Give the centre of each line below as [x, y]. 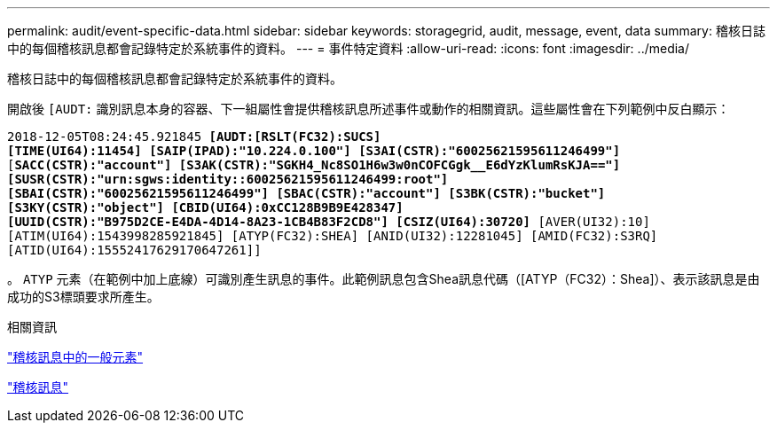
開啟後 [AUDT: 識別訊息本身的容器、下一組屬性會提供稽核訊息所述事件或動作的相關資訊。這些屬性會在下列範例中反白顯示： [369, 109]
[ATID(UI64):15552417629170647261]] [134, 250]
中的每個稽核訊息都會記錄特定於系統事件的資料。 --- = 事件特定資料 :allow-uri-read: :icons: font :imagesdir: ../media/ [349, 48]
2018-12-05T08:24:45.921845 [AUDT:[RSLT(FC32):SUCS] [194, 137]
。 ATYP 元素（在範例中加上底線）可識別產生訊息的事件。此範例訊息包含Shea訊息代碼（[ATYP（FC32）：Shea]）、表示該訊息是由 [384, 279]
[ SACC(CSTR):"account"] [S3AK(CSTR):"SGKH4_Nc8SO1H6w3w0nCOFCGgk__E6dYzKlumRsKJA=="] [314, 165]
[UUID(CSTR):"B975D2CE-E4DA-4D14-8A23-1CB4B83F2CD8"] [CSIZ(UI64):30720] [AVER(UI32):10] [329, 222]
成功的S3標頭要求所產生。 [83, 297]
